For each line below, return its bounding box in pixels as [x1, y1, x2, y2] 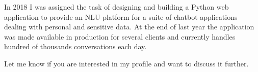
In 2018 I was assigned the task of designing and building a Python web [4, 2, 229, 12]
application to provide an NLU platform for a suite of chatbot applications [4, 11, 238, 22]
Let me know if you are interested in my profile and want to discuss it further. [4, 58, 249, 68]
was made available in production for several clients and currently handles [4, 31, 236, 42]
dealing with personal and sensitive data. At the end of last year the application [4, 21, 254, 32]
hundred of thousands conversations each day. [4, 41, 147, 52]
